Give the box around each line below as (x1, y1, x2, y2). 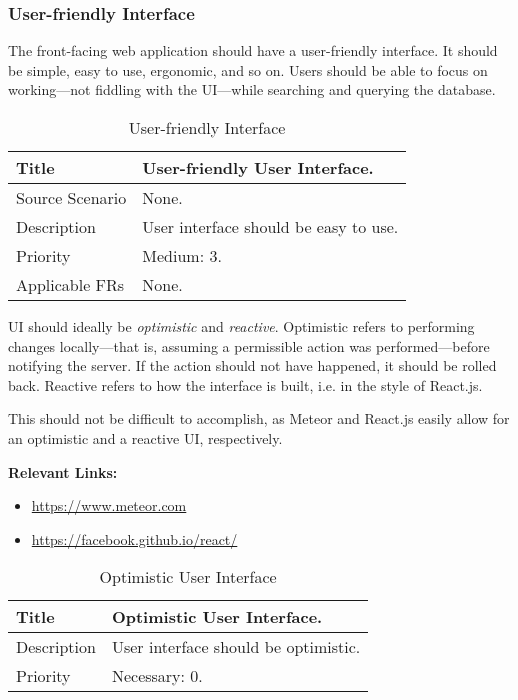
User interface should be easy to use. (142, 215, 399, 238)
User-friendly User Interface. (142, 156, 374, 179)
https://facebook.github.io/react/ (31, 528, 238, 549)
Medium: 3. (142, 244, 222, 267)
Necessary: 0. (111, 664, 203, 688)
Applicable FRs (16, 273, 125, 296)
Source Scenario (16, 186, 127, 209)
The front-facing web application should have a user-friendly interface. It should (8, 40, 498, 61)
